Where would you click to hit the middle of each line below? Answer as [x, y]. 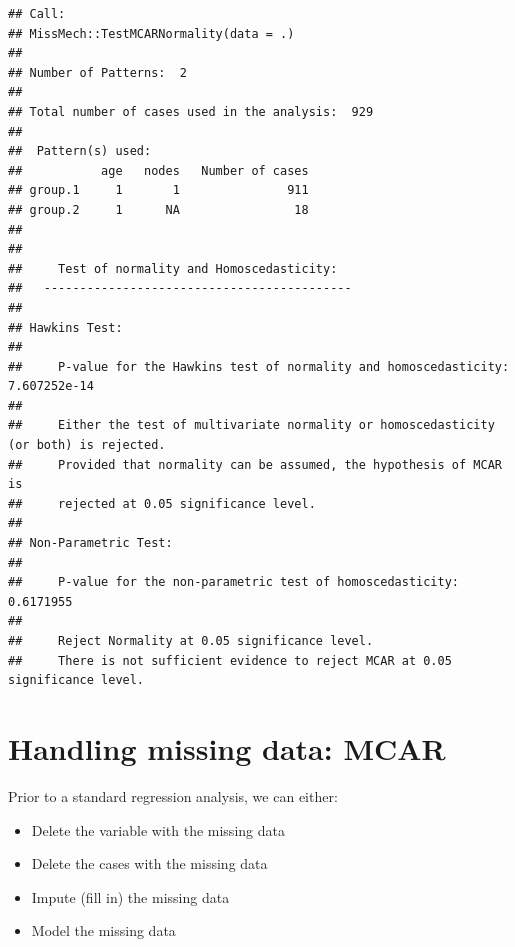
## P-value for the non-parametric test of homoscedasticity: [234, 582]
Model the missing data [103, 930]
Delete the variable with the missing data [158, 829]
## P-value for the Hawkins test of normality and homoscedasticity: [259, 366]
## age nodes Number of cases [158, 170]
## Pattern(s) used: [80, 151]
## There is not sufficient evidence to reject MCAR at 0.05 [230, 660]
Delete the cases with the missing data [149, 863]
